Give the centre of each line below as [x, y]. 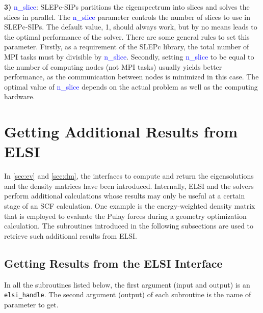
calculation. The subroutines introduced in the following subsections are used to [129, 226]
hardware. [20, 96]
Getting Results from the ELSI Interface [113, 263]
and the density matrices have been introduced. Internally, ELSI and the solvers [129, 186]
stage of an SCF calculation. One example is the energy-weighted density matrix [130, 206]
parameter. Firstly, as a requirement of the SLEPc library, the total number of [127, 47]
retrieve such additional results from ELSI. [71, 235]
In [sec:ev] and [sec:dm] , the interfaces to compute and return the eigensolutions [129, 176]
